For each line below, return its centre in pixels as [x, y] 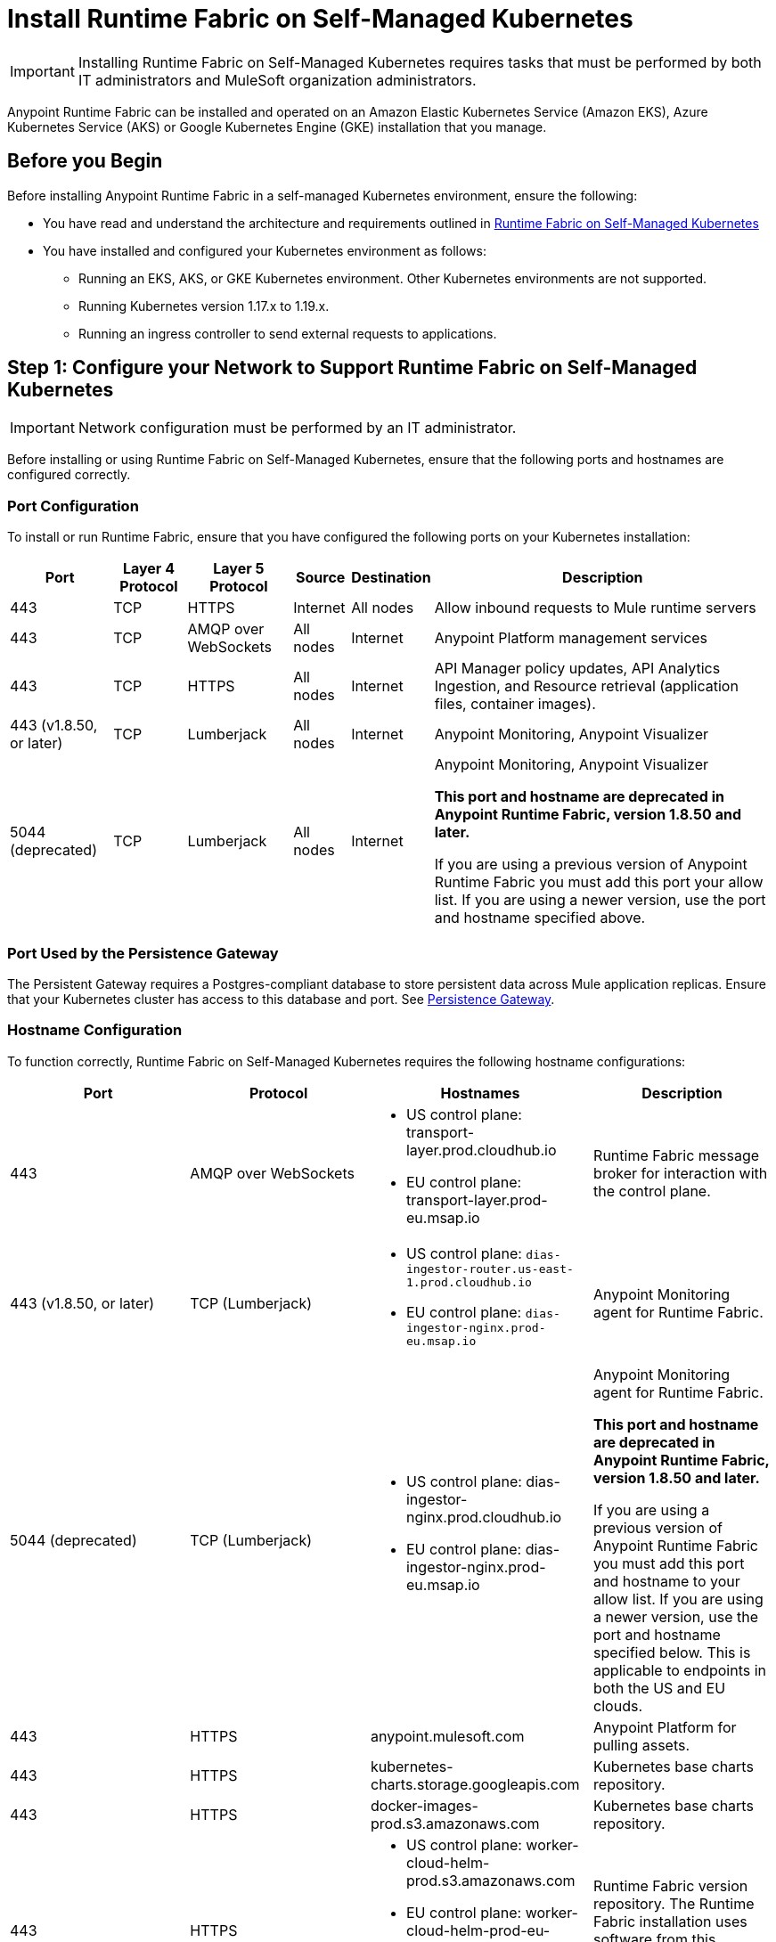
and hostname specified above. [540, 918]
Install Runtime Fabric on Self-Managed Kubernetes [320, 19]
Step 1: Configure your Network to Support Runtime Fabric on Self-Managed [352, 368]
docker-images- [424, 1805]
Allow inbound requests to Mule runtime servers [595, 608]
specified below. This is [672, 1652]
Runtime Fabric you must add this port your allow [599, 882]
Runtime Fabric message [677, 1155]
